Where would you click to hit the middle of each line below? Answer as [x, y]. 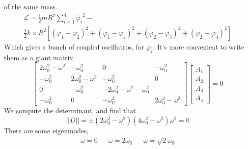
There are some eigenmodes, [46, 130]
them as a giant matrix [39, 57]
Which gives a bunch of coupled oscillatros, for [74, 46]
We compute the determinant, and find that [70, 111]
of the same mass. [31, 6]
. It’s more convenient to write [199, 46]
